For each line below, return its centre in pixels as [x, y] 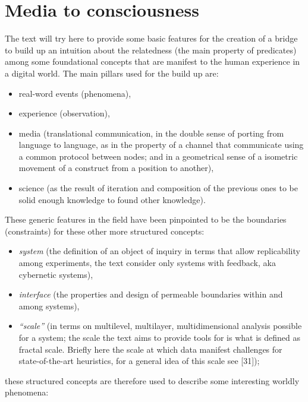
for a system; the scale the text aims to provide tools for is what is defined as [159, 337]
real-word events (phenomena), [75, 93]
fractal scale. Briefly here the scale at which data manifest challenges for [150, 349]
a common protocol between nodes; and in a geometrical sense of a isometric [158, 156]
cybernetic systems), [56, 274]
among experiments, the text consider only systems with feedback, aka [147, 263]
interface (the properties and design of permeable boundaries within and [151, 294]
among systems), [49, 306]
